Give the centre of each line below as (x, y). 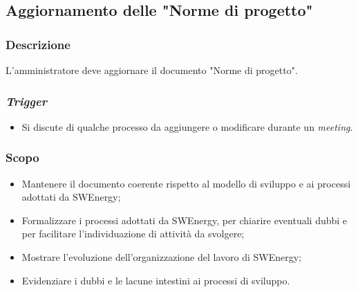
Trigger (26, 101)
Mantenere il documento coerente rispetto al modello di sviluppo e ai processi (186, 183)
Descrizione (38, 44)
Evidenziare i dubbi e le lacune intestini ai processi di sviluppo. (156, 280)
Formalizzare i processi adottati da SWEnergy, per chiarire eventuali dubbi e (185, 220)
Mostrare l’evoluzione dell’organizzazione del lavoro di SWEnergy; (161, 257)
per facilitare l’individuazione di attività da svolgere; (133, 234)
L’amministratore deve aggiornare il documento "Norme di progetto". (152, 70)
